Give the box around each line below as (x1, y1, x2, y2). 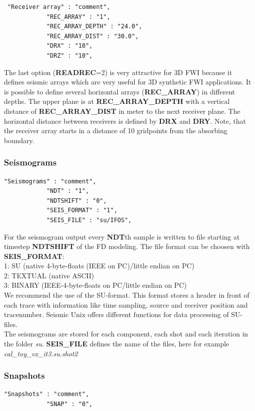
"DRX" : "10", (46, 42, 93, 50)
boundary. (4, 135, 35, 145)
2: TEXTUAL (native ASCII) (4, 270, 94, 280)
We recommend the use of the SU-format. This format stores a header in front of (4, 290, 250, 300)
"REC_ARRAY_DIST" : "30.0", (46, 32, 139, 40)
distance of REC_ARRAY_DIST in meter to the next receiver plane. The (4, 105, 241, 116)
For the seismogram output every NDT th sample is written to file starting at (4, 231, 240, 242)
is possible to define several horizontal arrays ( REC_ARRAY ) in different (4, 86, 235, 96)
